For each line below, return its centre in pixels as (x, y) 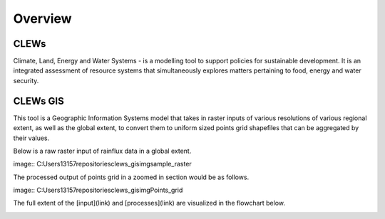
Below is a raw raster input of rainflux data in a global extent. (102, 151)
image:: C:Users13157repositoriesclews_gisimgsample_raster (102, 164)
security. (26, 80)
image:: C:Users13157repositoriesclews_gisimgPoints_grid (98, 190)
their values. (31, 138)
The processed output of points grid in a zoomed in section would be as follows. (131, 177)
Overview (42, 18)
